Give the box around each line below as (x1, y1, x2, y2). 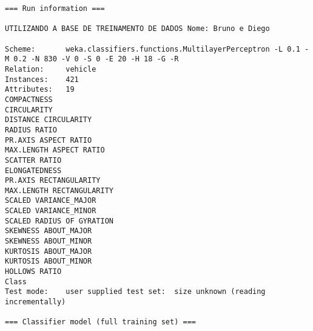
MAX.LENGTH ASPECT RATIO (5, 146, 105, 155)
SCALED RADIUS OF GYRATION (5, 216, 113, 225)
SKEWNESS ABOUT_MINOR (5, 237, 92, 246)
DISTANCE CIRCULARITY (5, 115, 92, 125)
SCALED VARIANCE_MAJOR (5, 196, 96, 205)
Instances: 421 (5, 75, 79, 84)
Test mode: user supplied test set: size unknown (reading (5, 287, 266, 296)
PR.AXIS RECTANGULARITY (5, 176, 101, 185)
